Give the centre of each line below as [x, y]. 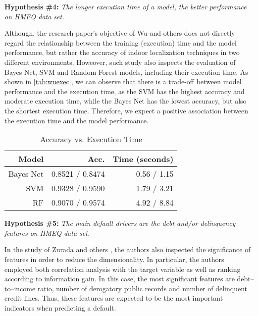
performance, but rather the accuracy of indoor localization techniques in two [122, 52]
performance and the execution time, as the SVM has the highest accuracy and [125, 91]
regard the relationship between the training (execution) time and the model [121, 42]
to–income [20, 288]
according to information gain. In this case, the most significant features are [120, 279]
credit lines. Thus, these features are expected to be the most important [114, 298]
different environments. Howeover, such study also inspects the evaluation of [120, 62]
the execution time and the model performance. [77, 120]
